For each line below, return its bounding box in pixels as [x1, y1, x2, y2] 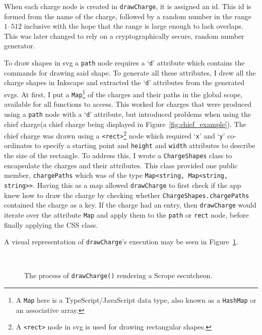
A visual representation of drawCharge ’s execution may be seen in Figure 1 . [4, 236, 238, 247]
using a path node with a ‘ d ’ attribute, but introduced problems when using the [4, 108, 251, 119]
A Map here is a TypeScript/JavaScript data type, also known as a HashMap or [16, 295, 256, 305]
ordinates [4, 140, 33, 151]
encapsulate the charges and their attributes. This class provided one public [4, 160, 238, 170]
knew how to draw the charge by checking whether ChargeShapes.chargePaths [4, 189, 249, 200]
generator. [4, 40, 35, 51]
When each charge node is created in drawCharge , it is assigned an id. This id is [4, 1, 251, 11]
